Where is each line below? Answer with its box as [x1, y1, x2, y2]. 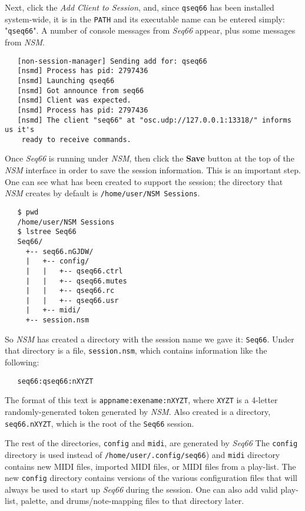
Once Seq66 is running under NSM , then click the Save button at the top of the [5, 152, 294, 164]
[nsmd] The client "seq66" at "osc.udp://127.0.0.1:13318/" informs [17, 116, 291, 124]
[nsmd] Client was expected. [17, 96, 131, 105]
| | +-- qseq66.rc [25, 286, 115, 295]
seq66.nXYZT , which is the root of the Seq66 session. [5, 417, 194, 429]
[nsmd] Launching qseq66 [17, 76, 115, 85]
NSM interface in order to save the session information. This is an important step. [5, 164, 301, 176]
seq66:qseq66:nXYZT [17, 377, 94, 385]
